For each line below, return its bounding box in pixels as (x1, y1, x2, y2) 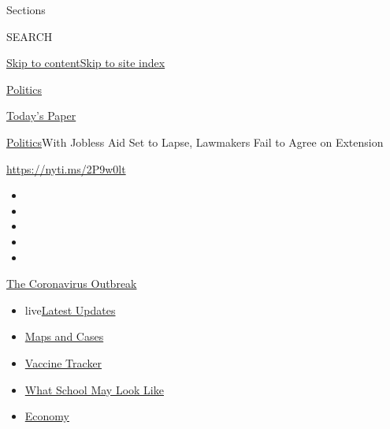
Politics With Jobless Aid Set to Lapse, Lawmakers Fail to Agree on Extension (6, 133, 384, 150)
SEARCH (6, 28, 53, 44)
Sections (6, 2, 46, 17)
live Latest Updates (24, 301, 116, 318)
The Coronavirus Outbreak (6, 275, 137, 292)
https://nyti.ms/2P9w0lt (6, 160, 126, 177)
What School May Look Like (24, 381, 164, 397)
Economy (24, 408, 69, 424)
